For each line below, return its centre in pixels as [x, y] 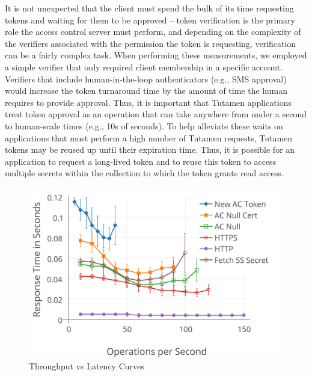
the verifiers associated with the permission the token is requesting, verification [151, 43]
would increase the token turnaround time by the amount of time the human [146, 91]
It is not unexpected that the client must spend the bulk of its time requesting [149, 8]
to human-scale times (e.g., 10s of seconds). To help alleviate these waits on [144, 125]
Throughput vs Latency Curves [87, 365]
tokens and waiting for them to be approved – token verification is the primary [150, 20]
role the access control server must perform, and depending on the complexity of [153, 32]
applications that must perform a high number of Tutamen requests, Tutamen [149, 137]
